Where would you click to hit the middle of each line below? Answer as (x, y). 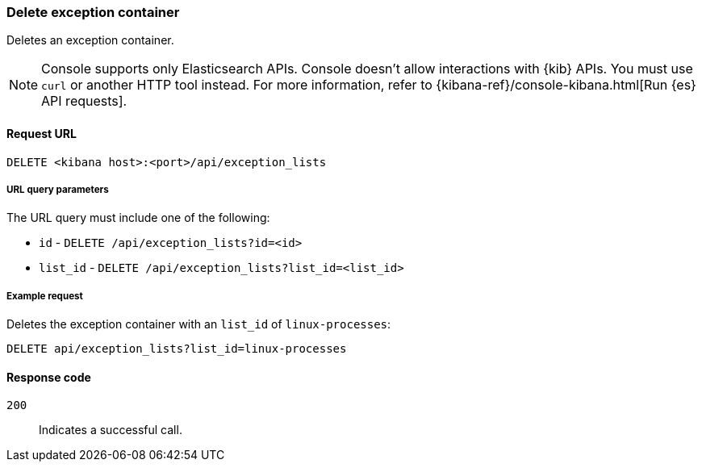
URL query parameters (58, 189)
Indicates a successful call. (111, 430)
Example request (45, 296)
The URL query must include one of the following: (138, 218)
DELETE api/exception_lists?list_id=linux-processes (177, 349)
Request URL (42, 133)
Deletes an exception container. (90, 40)
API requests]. (84, 101)
